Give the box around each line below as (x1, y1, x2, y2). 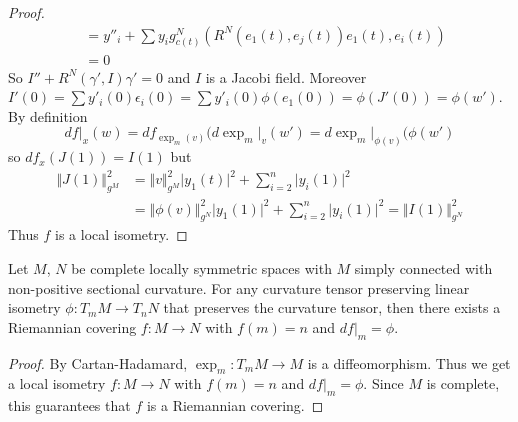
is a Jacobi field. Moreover (205, 66, 367, 87)
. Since (363, 373, 404, 394)
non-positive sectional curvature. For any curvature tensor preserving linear (8, 277, 470, 298)
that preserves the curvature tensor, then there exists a (163, 297, 501, 318)
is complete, (426, 373, 500, 394)
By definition (8, 105, 88, 126)
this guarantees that (8, 395, 131, 416)
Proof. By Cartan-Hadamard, (8, 352, 188, 373)
